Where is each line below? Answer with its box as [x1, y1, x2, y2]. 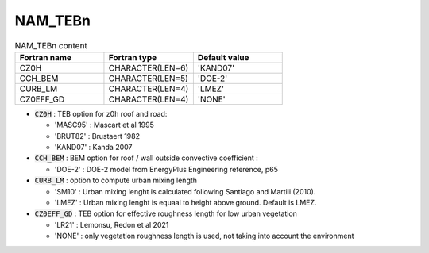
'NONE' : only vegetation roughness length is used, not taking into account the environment [54, 231, 354, 241]
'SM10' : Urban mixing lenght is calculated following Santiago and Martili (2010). [54, 186, 316, 196]
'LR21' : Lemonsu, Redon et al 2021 [54, 220, 169, 229]
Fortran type [108, 52, 157, 63]
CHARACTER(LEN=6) [108, 62, 189, 73]
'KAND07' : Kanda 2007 [54, 143, 133, 152]
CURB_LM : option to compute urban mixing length [34, 175, 198, 186]
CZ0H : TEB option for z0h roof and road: [34, 109, 168, 118]
